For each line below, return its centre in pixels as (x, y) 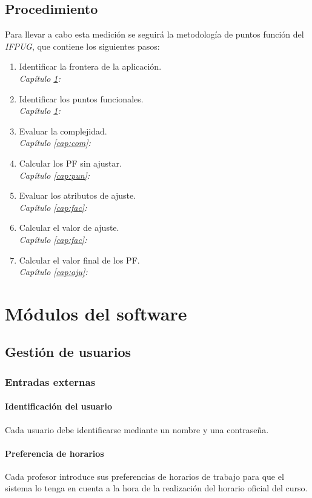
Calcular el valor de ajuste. (69, 227)
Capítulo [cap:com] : (55, 143)
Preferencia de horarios (55, 453)
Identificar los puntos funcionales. (81, 98)
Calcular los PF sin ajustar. (70, 163)
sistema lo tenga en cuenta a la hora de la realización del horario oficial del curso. (156, 488)
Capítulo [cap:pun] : (55, 175)
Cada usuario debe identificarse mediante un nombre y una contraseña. (137, 429)
